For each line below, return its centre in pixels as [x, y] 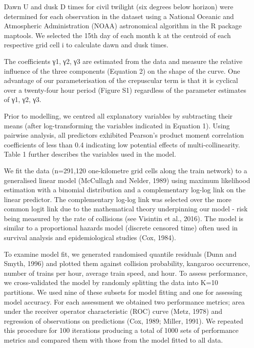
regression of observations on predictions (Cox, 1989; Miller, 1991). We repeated [124, 320]
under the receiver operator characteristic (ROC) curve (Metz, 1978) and [113, 311]
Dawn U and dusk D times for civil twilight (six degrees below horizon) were [119, 6]
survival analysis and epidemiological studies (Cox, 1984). [90, 237]
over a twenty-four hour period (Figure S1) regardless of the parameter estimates [125, 90]
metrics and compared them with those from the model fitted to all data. [114, 340]
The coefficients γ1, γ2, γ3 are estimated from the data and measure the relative [123, 61]
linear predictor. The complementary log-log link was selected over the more [118, 199]
